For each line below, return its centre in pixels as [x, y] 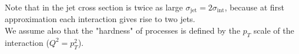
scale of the [274, 30]
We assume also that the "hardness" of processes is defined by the [122, 30]
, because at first [255, 7]
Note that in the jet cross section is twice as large [94, 7]
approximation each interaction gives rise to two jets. [100, 19]
